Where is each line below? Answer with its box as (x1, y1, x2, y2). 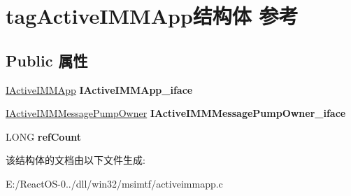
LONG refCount (6, 129, 82, 143)
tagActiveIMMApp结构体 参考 (6, 1, 299, 30)
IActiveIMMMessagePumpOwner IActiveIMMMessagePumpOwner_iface (6, 106, 346, 120)
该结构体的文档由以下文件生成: (6, 153, 145, 167)
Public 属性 (6, 49, 88, 71)
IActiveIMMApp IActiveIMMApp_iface (6, 82, 193, 97)
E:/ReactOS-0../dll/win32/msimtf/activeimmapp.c (6, 176, 223, 190)
